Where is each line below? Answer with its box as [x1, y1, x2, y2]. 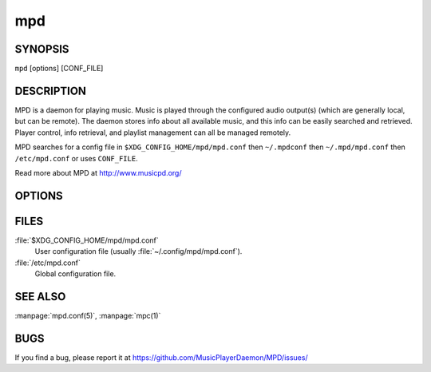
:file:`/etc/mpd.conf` [14, 258, 81, 267]
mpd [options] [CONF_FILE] [14, 64, 104, 73]
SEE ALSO [14, 290, 66, 303]
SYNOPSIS [14, 42, 69, 56]
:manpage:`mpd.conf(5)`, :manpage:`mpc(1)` [14, 311, 161, 320]
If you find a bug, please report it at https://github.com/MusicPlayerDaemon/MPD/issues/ [14, 352, 308, 362]
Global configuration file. [34, 269, 117, 279]
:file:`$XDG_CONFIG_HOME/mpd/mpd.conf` [14, 235, 159, 245]
